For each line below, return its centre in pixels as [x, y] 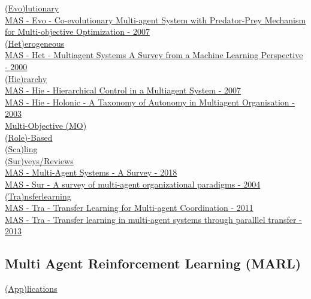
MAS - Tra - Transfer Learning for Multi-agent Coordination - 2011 [129, 208]
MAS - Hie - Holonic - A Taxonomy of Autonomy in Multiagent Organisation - [150, 102]
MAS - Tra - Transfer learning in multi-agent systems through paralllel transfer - [153, 219]
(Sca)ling [21, 149]
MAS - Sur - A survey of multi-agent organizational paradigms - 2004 [133, 184]
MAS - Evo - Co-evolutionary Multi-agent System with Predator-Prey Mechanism [155, 19]
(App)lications [31, 289]
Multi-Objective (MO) [46, 125]
